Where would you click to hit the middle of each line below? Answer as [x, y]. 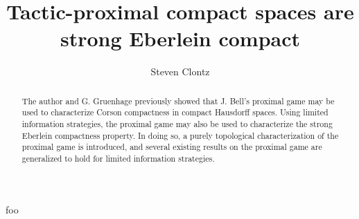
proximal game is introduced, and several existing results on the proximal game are [172, 147]
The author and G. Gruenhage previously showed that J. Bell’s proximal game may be [178, 101]
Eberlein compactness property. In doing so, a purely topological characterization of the [180, 135]
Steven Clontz [180, 72]
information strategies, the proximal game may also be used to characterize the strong [177, 124]
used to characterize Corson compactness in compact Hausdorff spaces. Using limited [175, 112]
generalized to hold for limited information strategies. [118, 158]
